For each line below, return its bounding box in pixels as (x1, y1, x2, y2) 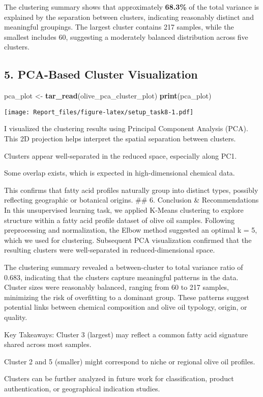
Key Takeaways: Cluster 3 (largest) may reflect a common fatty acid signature (4, 329, 248, 339)
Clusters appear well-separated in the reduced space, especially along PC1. (4, 150, 237, 161)
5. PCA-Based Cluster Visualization (4, 66, 198, 82)
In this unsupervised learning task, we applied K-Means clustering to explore (4, 204, 244, 215)
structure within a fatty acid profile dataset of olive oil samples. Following (4, 214, 235, 225)
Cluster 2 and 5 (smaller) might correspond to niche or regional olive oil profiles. (4, 356, 255, 366)
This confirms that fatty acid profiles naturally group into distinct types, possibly (4, 184, 258, 195)
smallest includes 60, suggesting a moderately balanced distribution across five (4, 31, 248, 42)
